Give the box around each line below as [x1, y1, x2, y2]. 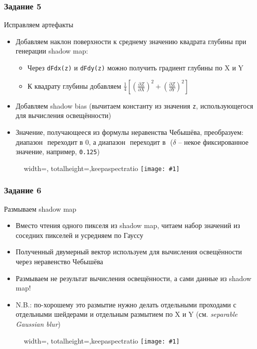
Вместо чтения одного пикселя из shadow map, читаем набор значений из [15, 220, 240, 231]
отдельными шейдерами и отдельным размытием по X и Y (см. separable [15, 309, 238, 319]
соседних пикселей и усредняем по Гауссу [15, 230, 143, 240]
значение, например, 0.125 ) [15, 146, 100, 157]
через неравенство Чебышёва [15, 256, 103, 266]
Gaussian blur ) [15, 318, 61, 329]
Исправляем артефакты [4, 19, 73, 30]
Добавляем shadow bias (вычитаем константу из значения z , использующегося [15, 100, 254, 111]
